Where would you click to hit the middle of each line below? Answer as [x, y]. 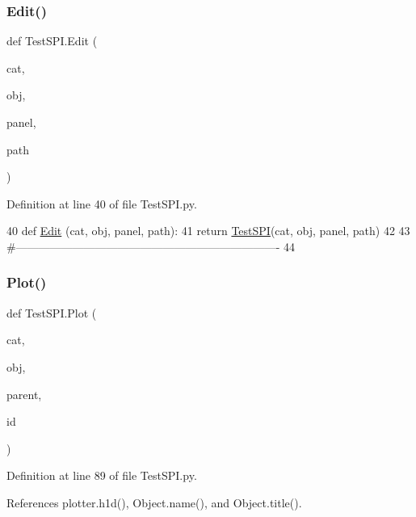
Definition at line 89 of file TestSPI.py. [102, 475]
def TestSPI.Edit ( [52, 41]
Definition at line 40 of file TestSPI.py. [102, 203]
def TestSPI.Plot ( [52, 312]
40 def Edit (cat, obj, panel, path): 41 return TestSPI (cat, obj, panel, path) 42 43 [208, 231]
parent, [24, 394]
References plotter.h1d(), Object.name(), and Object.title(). [154, 502]
